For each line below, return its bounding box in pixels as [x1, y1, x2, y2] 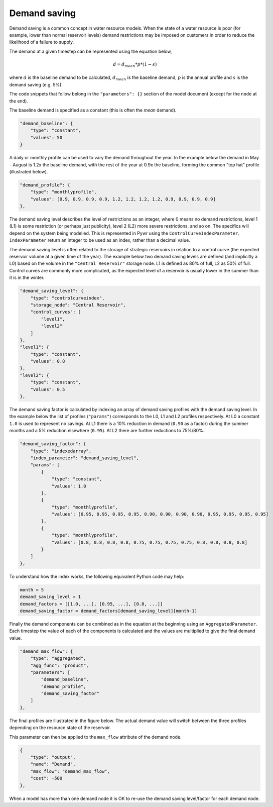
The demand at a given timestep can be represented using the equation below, [9, 48, 172, 54]
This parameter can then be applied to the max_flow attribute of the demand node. [9, 734, 182, 740]
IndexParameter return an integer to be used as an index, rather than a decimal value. [9, 237, 190, 243]
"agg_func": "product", [30, 662, 89, 668]
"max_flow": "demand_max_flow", [30, 768, 110, 774]
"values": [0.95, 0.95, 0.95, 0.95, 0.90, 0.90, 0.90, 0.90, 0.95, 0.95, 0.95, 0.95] [51, 512, 268, 517]
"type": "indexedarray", [30, 448, 92, 454]
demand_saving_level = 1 [20, 594, 81, 600]
